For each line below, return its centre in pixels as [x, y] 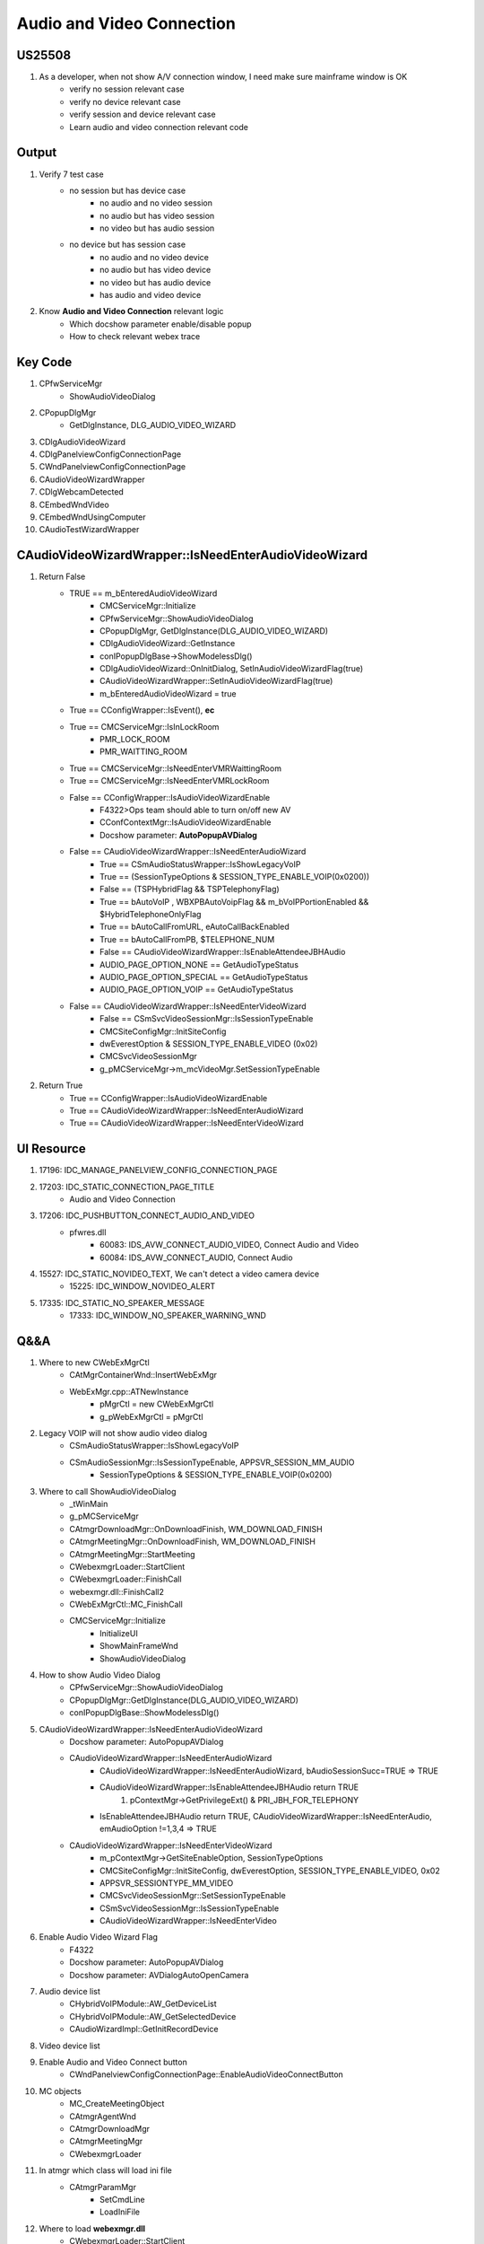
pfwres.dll [88, 1232]
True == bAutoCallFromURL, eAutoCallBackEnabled [195, 927]
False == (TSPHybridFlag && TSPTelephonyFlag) [190, 890]
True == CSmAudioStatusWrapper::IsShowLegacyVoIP [200, 864]
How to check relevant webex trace [135, 337]
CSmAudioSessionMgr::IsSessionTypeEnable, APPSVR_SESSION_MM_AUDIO [212, 1462]
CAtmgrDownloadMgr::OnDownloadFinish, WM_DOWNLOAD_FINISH [196, 1529]
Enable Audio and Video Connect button [113, 2062]
